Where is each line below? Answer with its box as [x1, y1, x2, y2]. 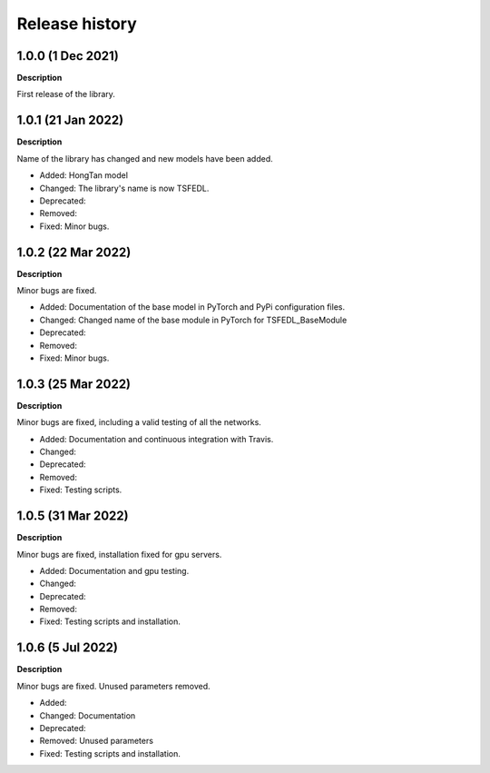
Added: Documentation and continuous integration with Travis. [39, 433, 274, 444]
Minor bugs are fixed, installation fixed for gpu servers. [16, 549, 222, 560]
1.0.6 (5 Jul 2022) [16, 640, 118, 656]
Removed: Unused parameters [39, 736, 154, 747]
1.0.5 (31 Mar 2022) [16, 509, 129, 524]
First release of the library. [16, 89, 115, 100]
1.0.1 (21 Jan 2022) [16, 113, 124, 128]
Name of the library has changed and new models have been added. [16, 153, 273, 164]
